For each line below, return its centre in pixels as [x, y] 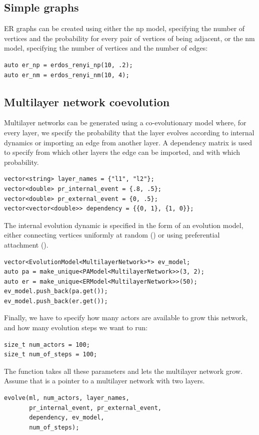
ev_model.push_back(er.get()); [56, 301]
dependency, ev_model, [67, 418]
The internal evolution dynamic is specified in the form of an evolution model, [124, 225]
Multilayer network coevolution [87, 101]
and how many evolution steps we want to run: [76, 328]
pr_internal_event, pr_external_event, [95, 408]
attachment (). [26, 244]
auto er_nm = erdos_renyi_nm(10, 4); [67, 75]
